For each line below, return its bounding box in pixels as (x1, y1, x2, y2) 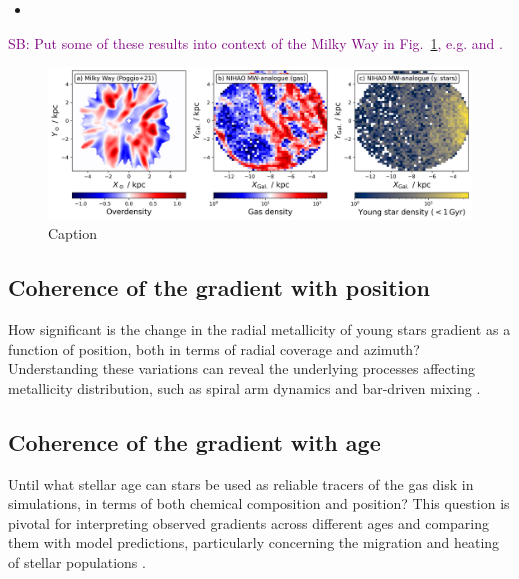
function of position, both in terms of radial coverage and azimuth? (8, 338, 420, 359)
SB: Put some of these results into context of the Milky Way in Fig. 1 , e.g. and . (8, 32, 503, 53)
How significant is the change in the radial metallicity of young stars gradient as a (8, 318, 511, 339)
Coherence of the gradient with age (8, 426, 381, 457)
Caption (48, 223, 98, 244)
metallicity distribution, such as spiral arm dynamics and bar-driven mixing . (8, 377, 481, 398)
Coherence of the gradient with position (8, 272, 430, 303)
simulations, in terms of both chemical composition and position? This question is (8, 493, 510, 514)
